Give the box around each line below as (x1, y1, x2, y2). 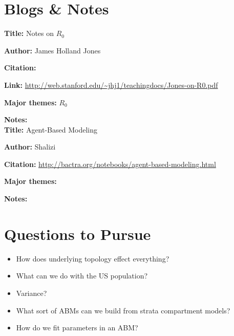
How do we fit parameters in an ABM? (16, 322, 138, 333)
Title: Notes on (4, 28, 54, 39)
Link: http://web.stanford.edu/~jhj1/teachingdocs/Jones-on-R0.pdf (4, 79, 218, 90)
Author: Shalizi (4, 141, 56, 152)
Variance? (16, 287, 47, 298)
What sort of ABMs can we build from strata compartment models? (16, 305, 230, 315)
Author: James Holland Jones (4, 45, 101, 55)
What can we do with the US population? (16, 270, 148, 281)
